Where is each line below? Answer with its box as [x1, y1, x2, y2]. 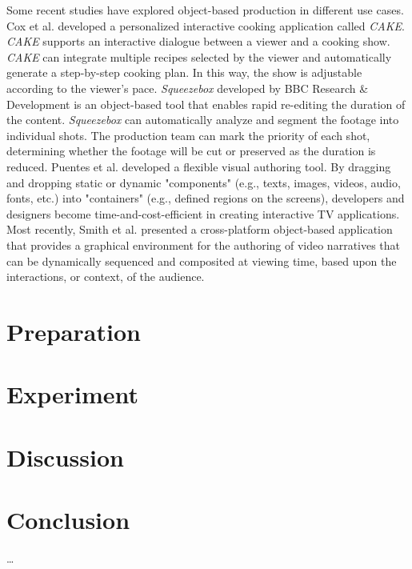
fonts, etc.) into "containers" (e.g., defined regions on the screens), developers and [6, 190, 405, 206]
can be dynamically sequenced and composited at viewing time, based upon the [6, 252, 397, 269]
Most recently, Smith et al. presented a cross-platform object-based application [6, 221, 393, 238]
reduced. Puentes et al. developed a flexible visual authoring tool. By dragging [6, 158, 391, 174]
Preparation [6, 315, 141, 347]
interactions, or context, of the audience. [6, 268, 205, 285]
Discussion [6, 440, 124, 473]
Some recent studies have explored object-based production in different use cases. [6, 2, 404, 18]
